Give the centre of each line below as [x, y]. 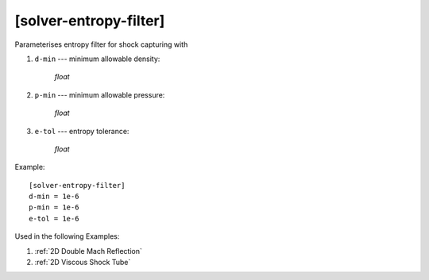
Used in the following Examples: [67, 236]
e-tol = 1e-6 [54, 219]
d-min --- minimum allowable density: [97, 59]
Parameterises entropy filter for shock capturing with [101, 44]
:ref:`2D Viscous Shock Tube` [83, 263]
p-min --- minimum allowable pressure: [100, 94]
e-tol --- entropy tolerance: [82, 131]
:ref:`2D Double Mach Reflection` [88, 251]
